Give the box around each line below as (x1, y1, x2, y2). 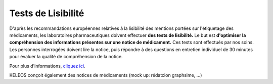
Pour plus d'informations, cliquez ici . (9, 63, 85, 69)
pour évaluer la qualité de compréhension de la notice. (9, 54, 123, 60)
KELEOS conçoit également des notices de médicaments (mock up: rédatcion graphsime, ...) (9, 72, 202, 78)
